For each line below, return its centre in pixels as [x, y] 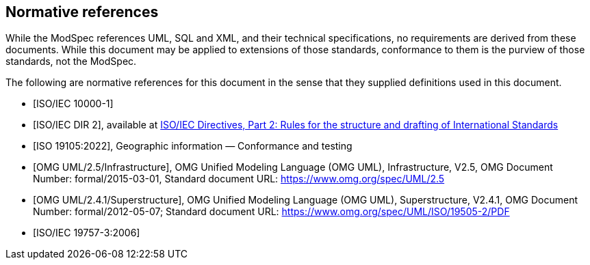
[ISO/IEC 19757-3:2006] [87, 233]
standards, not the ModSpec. [71, 61]
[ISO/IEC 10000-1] [73, 104]
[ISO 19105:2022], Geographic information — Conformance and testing [193, 146]
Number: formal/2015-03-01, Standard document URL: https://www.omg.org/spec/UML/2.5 [239, 179]
